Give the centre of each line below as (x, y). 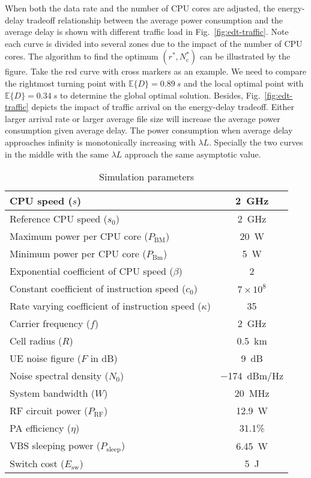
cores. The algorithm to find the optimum (82, 56)
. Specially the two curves (256, 142)
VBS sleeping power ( (55, 446)
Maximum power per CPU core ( (79, 236)
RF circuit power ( (49, 411)
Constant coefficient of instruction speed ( (98, 289)
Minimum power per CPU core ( (78, 254)
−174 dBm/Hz (252, 376)
